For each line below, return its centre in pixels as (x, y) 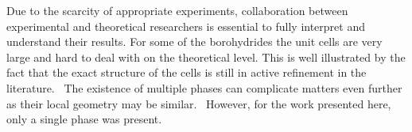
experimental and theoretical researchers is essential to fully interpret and (186, 26)
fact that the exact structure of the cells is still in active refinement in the (187, 72)
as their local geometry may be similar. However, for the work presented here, (199, 103)
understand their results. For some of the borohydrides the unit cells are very (194, 41)
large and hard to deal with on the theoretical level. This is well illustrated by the (206, 57)
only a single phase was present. (84, 119)
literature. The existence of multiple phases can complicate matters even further (204, 87)
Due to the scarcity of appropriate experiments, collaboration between (177, 10)
